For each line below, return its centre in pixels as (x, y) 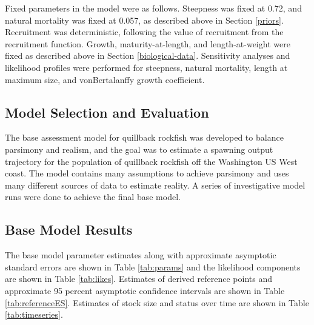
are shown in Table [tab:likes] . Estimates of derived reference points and (139, 279)
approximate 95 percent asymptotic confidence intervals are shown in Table (145, 290)
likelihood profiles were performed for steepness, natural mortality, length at (146, 67)
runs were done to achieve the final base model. (93, 197)
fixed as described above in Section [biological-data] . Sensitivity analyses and (148, 55)
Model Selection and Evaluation (107, 112)
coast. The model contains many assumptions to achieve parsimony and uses (147, 173)
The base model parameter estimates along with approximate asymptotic (141, 255)
